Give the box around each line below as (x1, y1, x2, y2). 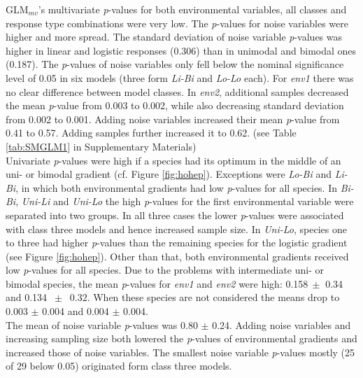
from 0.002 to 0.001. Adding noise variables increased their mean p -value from (6, 111, 340, 126)
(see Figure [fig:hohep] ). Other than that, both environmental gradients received (6, 248, 349, 263)
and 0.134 (6, 290, 48, 304)
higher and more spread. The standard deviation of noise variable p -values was (6, 29, 343, 44)
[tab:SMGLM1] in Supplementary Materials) (6, 139, 197, 153)
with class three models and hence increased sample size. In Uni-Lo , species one (6, 221, 347, 236)
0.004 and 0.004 (42, 304, 109, 318)
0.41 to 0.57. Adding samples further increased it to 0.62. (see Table (6, 125, 297, 140)
